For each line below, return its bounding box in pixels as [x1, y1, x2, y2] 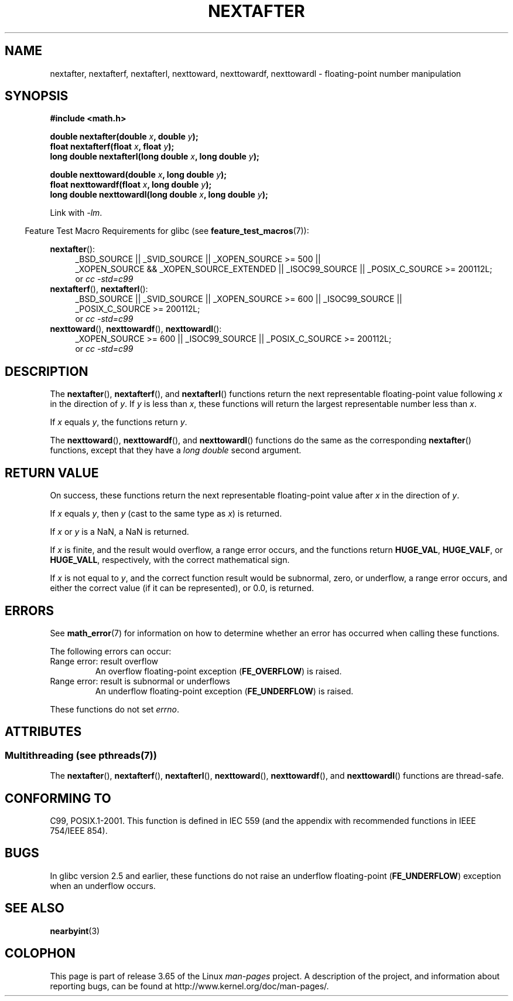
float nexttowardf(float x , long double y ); [50, 179, 212, 190]
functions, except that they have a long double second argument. [50, 445, 302, 456]
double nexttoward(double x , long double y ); [50, 169, 227, 180]
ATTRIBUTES [5, 724, 82, 739]
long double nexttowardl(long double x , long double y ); [50, 189, 268, 200]
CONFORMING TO [5, 790, 111, 806]
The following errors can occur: [50, 646, 172, 656]
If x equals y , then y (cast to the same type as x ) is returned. [50, 508, 282, 519]
